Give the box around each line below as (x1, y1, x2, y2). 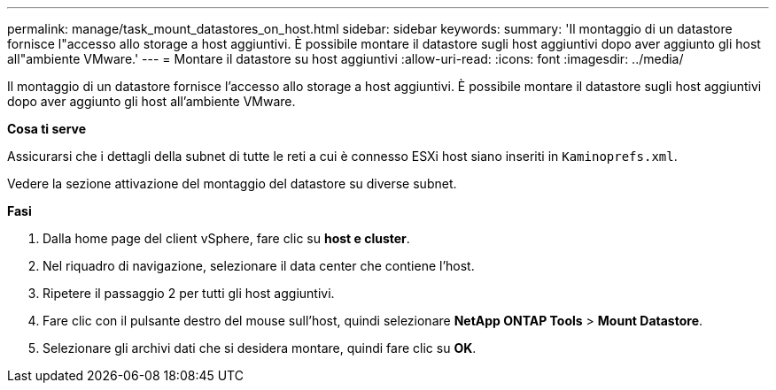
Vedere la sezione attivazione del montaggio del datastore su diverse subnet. (7, 176, 457, 191)
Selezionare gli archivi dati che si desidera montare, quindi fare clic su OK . (43, 340, 477, 356)
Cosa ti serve (7, 121, 87, 136)
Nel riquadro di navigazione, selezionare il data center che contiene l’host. (43, 258, 475, 273)
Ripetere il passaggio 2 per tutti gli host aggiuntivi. (43, 286, 335, 301)
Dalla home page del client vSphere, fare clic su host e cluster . (43, 231, 410, 246)
